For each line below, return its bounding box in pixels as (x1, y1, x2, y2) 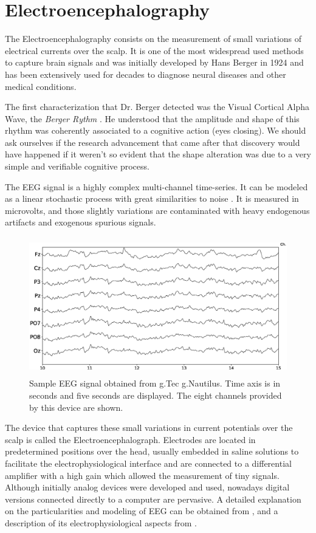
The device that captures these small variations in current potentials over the (5, 421, 293, 434)
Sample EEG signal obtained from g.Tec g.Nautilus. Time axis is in (29, 377, 281, 390)
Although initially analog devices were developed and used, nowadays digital (5, 481, 290, 493)
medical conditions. (5, 80, 77, 92)
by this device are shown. (29, 401, 123, 413)
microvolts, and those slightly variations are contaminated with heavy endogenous (5, 204, 310, 216)
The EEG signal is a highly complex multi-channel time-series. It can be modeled (5, 180, 308, 193)
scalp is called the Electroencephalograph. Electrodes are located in (5, 433, 256, 445)
